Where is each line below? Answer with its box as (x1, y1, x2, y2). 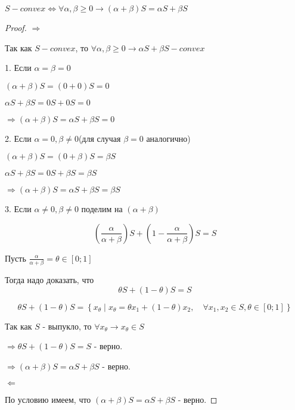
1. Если (5, 61, 32, 74)
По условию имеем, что (5, 393, 91, 405)
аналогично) (146, 132, 191, 144)
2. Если (5, 132, 32, 144)
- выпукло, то (42, 319, 92, 332)
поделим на (81, 203, 123, 215)
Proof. (5, 21, 27, 33)
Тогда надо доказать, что (5, 274, 94, 286)
